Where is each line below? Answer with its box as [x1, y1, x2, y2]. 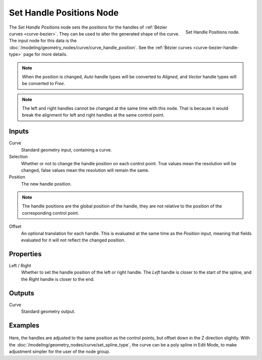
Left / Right [9, 262, 32, 268]
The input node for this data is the [9, 38, 77, 44]
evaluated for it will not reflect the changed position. [21, 237, 126, 243]
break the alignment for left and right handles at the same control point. [22, 112, 165, 118]
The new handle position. [21, 181, 72, 187]
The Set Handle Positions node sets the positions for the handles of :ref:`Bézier [9, 24, 167, 30]
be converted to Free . [22, 81, 65, 86]
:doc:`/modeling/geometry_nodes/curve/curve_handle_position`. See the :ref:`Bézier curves [9, 44, 192, 51]
